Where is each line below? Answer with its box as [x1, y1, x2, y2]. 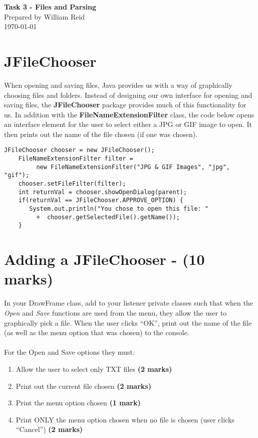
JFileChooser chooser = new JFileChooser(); [4, 147, 155, 154]
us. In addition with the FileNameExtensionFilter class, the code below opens [4, 109, 254, 119]
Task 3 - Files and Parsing [4, 2, 97, 12]
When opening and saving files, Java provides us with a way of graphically [4, 79, 232, 90]
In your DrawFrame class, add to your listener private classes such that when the [4, 298, 253, 308]
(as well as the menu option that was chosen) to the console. [4, 327, 189, 338]
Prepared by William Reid [4, 11, 85, 22]
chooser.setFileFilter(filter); [18, 180, 126, 188]
